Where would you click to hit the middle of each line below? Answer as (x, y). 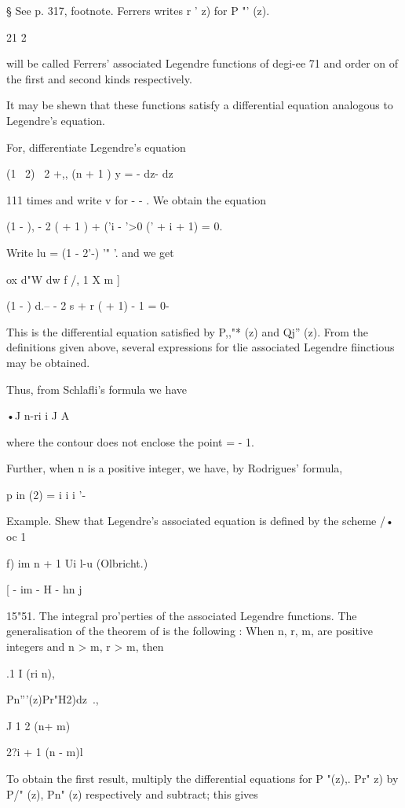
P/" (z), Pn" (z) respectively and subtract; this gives (132, 793)
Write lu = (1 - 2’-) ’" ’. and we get (90, 252)
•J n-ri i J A (38, 415)
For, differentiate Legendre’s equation (96, 147)
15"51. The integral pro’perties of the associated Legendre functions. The (182, 615)
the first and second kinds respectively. (99, 78)
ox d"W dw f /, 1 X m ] (63, 279)
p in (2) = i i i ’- (46, 494)
